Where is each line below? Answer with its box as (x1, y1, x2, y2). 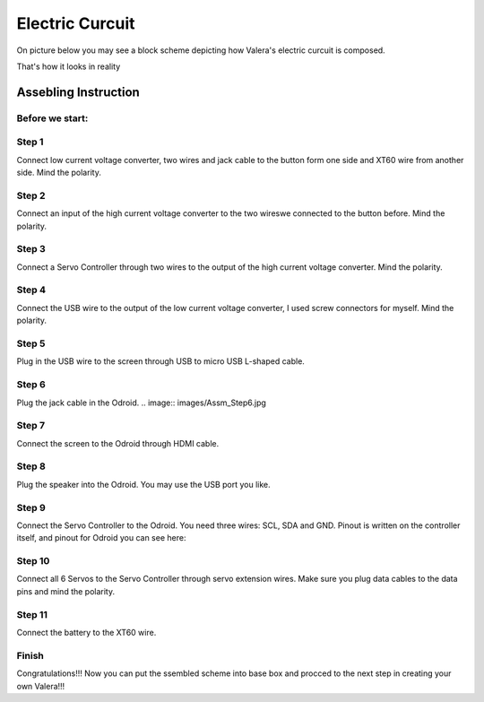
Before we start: (16, 112, 89, 125)
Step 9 (16, 501, 47, 514)
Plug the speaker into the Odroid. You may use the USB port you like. (16, 479, 271, 490)
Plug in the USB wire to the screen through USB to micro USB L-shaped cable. (16, 356, 305, 367)
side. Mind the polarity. (16, 167, 102, 178)
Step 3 (16, 243, 47, 256)
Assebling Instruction (16, 84, 141, 100)
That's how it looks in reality (16, 61, 121, 72)
